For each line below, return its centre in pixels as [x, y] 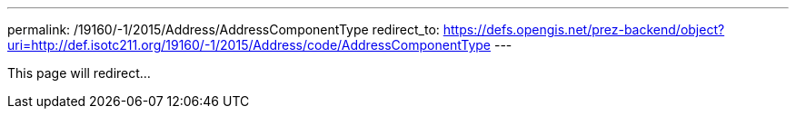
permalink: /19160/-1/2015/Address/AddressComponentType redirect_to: [224, 29]
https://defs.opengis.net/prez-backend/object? [584, 29]
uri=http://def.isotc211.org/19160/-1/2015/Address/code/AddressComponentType [249, 45]
